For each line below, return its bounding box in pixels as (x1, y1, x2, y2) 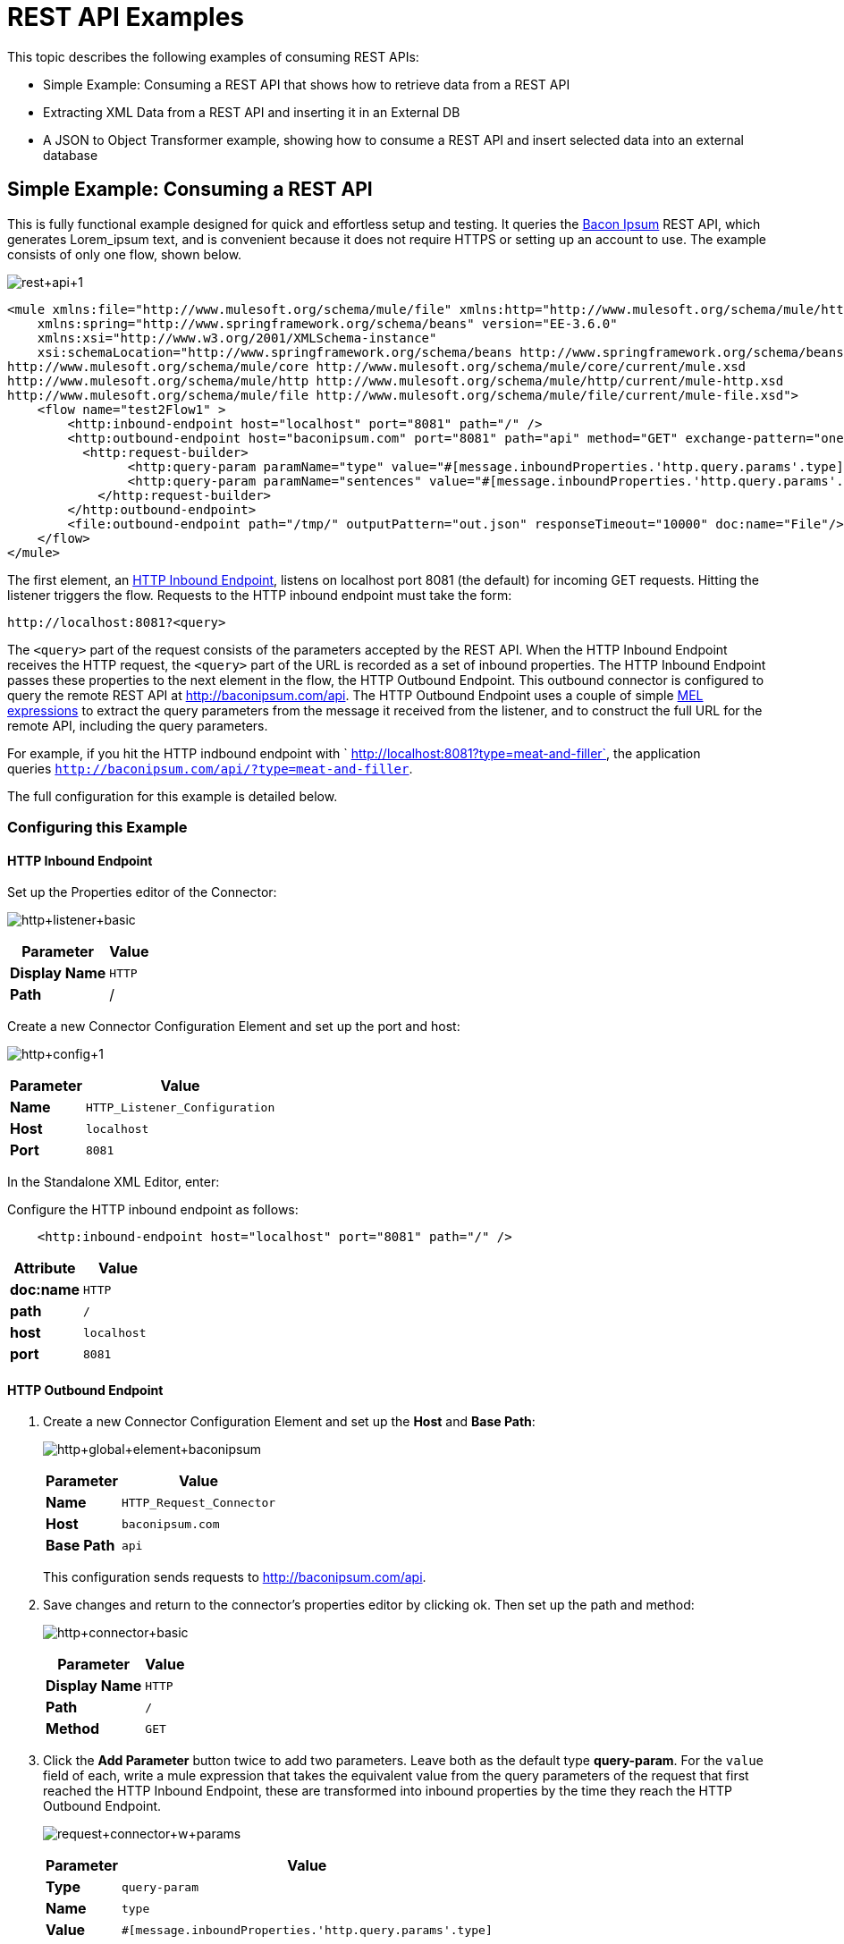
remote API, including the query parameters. (7, 717, 268, 733)
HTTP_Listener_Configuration (85, 1100, 275, 1114)
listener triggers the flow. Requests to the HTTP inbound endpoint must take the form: (7, 587, 512, 603)
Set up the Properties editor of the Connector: (7, 884, 277, 900)
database (43, 147, 98, 163)
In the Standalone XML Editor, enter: (7, 1174, 220, 1190)
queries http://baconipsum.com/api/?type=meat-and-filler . (7, 760, 413, 776)
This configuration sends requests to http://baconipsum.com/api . (43, 1569, 426, 1585)
